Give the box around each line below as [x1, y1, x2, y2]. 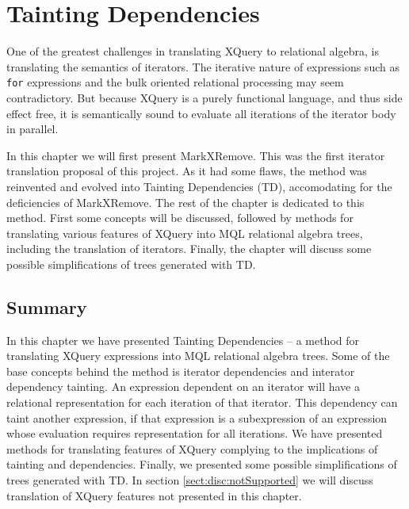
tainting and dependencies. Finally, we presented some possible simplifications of [6, 456, 397, 473]
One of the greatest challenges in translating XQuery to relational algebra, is [6, 43, 379, 59]
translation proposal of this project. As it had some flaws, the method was [6, 163, 367, 179]
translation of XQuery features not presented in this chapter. [6, 487, 302, 503]
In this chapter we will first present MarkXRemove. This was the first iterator [6, 147, 385, 163]
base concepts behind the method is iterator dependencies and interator [6, 362, 355, 379]
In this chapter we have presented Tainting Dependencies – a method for [6, 331, 360, 348]
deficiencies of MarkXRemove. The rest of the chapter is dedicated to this [6, 193, 365, 210]
